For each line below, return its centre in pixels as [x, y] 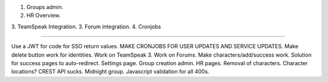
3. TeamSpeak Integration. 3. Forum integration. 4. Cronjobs [86, 27]
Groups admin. [45, 7]
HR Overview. [43, 16]
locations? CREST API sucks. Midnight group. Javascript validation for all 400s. [110, 72]
